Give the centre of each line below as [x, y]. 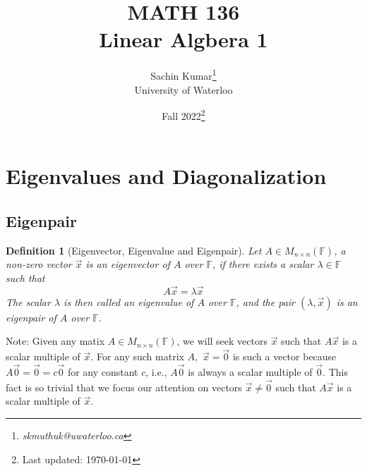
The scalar [28, 301]
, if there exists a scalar [263, 264]
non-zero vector [39, 264]
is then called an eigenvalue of [129, 301]
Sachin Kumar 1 [183, 74]
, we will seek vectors [222, 341]
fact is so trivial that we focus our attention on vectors [124, 387]
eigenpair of [31, 317]
